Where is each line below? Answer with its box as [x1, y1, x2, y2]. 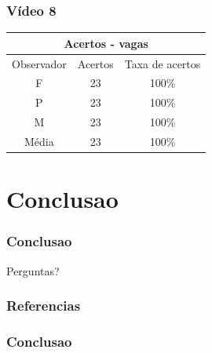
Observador [12, 55, 67, 71]
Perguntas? [6, 262, 60, 278]
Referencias [6, 296, 81, 315]
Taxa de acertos [124, 55, 201, 71]
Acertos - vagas [64, 35, 148, 51]
